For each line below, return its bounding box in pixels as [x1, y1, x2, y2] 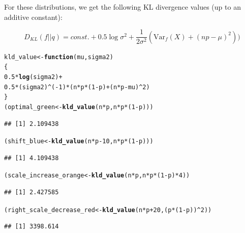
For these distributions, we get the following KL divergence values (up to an [4, 2, 241, 12]
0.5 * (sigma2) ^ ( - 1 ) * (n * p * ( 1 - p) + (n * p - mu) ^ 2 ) [4, 83, 150, 91]
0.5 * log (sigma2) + [4, 73, 63, 81]
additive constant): [4, 11, 63, 22]
